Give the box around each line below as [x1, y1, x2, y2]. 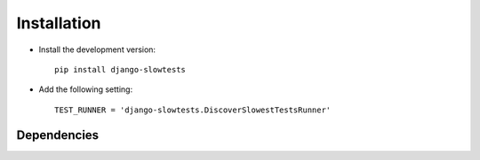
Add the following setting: [38, 84, 133, 95]
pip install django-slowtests [54, 65, 187, 74]
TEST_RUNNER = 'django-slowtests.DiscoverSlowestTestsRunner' [54, 104, 332, 115]
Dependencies [16, 127, 100, 142]
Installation [16, 13, 101, 33]
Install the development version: [38, 44, 156, 55]
